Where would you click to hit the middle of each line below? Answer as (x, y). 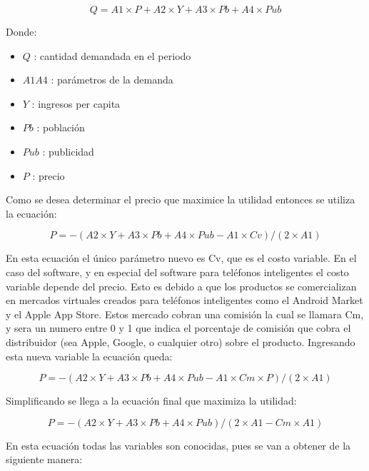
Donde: (21, 31)
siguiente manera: (44, 459)
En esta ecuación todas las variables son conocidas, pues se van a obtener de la (178, 445)
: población (61, 127)
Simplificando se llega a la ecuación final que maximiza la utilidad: (151, 401)
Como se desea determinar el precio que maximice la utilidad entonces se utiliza (181, 199)
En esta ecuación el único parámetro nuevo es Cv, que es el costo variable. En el (181, 258)
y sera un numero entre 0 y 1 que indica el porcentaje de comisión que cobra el (178, 328)
